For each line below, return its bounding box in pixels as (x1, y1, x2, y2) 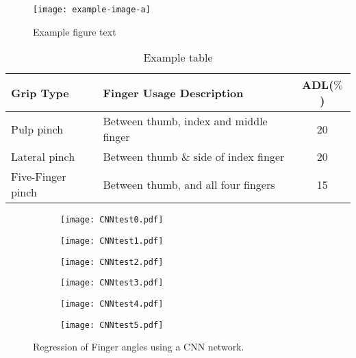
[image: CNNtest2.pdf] (60, 257, 164, 267)
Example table (143, 49, 213, 66)
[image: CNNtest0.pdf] (60, 215, 164, 225)
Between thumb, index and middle (103, 113, 268, 129)
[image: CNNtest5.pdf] (60, 320, 164, 330)
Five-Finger (11, 168, 66, 185)
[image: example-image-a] (33, 5, 151, 14)
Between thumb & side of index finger (103, 149, 285, 165)
